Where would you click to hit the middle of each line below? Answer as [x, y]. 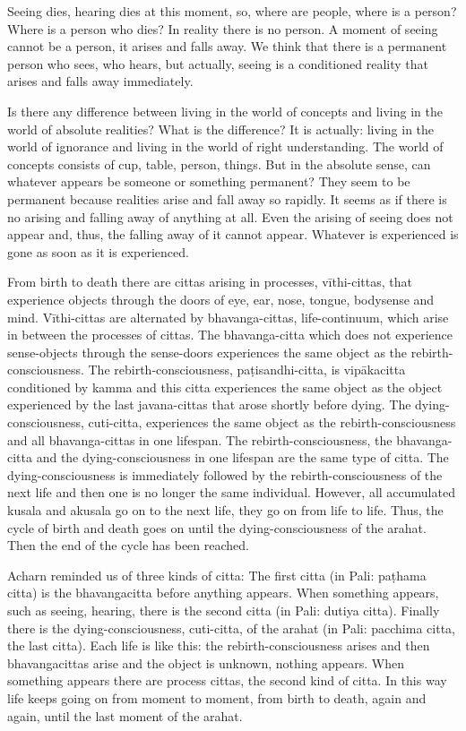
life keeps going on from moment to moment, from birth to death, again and [217, 697]
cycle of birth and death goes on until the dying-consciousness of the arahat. [217, 527]
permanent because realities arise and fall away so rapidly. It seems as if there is [227, 198]
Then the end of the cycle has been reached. [128, 545]
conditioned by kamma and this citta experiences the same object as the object [225, 387]
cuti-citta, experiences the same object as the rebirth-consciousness [272, 422]
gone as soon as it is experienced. [98, 251]
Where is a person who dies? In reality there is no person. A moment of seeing [223, 28]
